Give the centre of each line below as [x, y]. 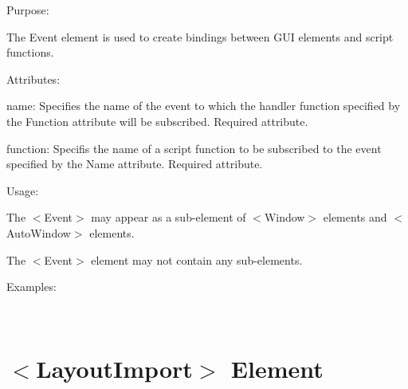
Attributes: [33, 79]
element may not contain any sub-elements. [197, 259]
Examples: [31, 287]
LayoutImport [114, 368]
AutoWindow [39, 232]
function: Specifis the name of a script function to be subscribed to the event [194, 148]
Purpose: [28, 10]
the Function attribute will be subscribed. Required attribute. [157, 121]
